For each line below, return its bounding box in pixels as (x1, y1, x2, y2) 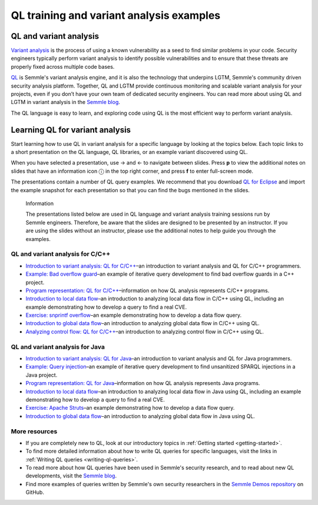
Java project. (25, 371, 58, 379)
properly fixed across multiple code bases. (11, 63, 115, 70)
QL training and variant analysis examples (11, 9, 221, 22)
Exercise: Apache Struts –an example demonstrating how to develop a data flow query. (25, 404, 235, 412)
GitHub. (25, 489, 44, 496)
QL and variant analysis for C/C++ (11, 250, 111, 258)
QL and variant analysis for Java (11, 343, 105, 351)
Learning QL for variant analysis (11, 125, 131, 135)
